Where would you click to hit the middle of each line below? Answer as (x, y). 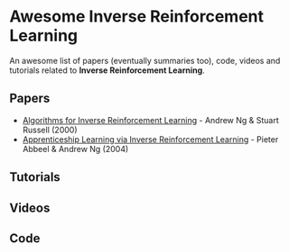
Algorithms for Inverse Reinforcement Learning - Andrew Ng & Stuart (151, 120)
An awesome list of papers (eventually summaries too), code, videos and (145, 60)
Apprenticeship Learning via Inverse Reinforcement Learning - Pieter (150, 139)
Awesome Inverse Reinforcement (137, 17)
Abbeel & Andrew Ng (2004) (75, 148)
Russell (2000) (50, 130)
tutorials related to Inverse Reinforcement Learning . (107, 70)
